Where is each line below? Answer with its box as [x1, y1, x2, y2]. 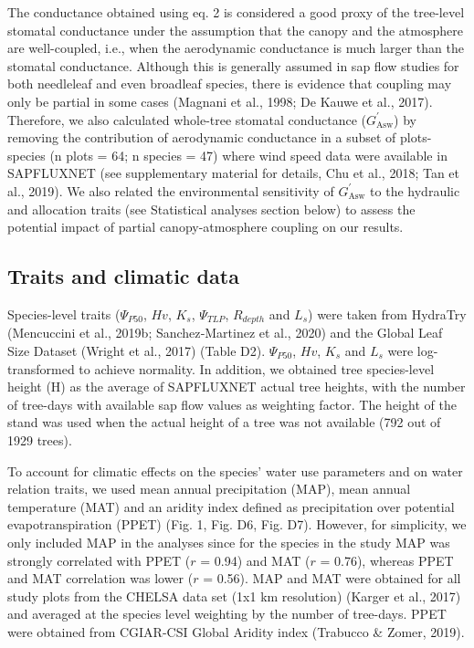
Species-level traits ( [7, 304, 121, 323]
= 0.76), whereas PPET [320, 550, 454, 570]
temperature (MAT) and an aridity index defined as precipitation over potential [7, 496, 455, 516]
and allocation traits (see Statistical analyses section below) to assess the [7, 199, 416, 218]
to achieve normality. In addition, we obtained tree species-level [79, 359, 435, 378]
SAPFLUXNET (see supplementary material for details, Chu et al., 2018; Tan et [7, 163, 460, 183]
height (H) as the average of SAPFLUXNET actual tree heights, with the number [7, 377, 466, 396]
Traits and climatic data [7, 262, 239, 290]
